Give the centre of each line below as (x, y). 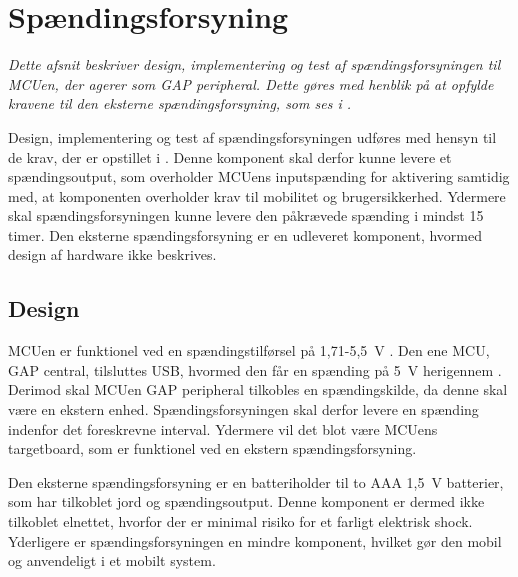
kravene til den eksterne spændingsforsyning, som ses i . (179, 103)
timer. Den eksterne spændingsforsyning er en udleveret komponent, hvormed (245, 234)
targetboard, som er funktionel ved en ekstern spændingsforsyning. (212, 448)
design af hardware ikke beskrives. (112, 254)
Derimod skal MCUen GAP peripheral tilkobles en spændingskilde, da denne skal (258, 389)
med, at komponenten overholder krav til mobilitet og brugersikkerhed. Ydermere (257, 195)
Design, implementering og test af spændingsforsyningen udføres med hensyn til (252, 136)
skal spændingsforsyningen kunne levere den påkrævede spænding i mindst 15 (246, 215)
